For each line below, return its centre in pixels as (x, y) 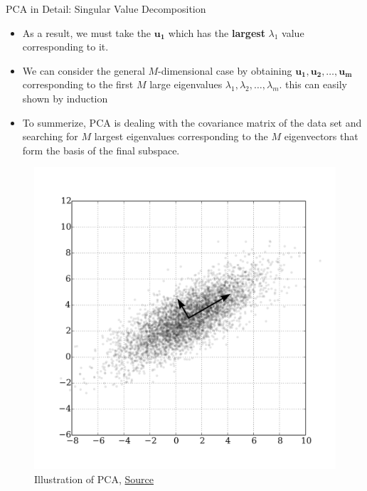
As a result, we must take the (87, 32)
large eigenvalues (186, 84)
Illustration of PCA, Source (94, 479)
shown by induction (65, 98)
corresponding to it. (65, 47)
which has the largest (217, 32)
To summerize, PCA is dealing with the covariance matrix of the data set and (192, 122)
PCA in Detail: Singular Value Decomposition (106, 9)
